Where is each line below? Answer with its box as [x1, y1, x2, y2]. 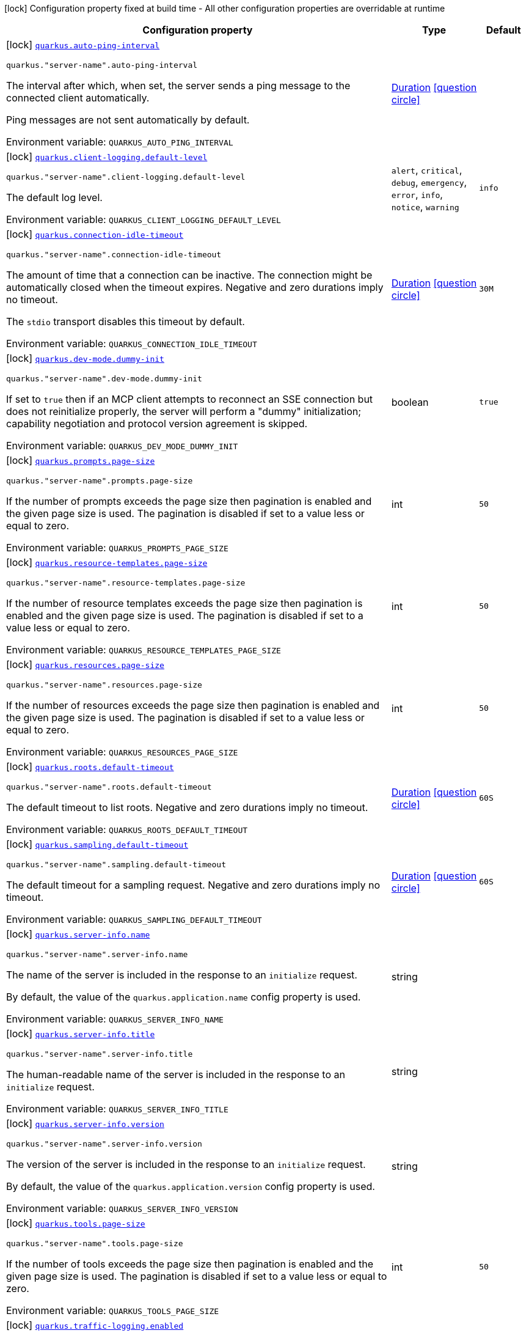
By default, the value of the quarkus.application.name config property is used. [6, 991, 361, 1003]
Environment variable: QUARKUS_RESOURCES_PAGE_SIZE [6, 746, 238, 758]
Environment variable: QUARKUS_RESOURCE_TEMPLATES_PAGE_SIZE [6, 644, 281, 656]
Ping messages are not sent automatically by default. [6, 114, 250, 126]
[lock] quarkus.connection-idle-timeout [6, 228, 184, 240]
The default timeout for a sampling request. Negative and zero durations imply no [6, 879, 381, 891]
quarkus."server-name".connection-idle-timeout [6, 250, 222, 259]
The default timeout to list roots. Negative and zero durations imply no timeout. [6, 801, 368, 813]
